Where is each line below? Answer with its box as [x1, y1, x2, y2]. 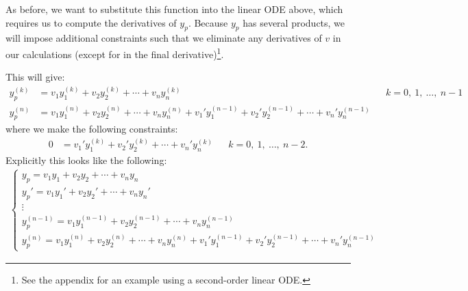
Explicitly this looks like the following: [5, 153, 167, 167]
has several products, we [243, 15, 345, 29]
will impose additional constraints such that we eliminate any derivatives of [5, 31, 322, 45]
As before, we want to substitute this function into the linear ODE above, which [5, 2, 343, 16]
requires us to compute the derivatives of [5, 15, 177, 29]
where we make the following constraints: [5, 122, 178, 136]
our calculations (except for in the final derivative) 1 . [5, 44, 224, 61]
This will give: [5, 70, 65, 84]
